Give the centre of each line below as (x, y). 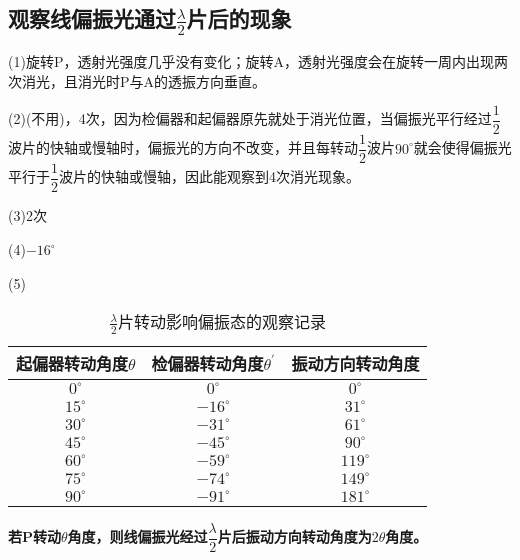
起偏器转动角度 (72, 363)
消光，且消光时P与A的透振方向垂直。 (144, 80)
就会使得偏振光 (462, 147)
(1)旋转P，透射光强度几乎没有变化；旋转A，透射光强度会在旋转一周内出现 (251, 61)
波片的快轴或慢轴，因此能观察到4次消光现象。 (209, 176)
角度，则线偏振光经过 (137, 536)
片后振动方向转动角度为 (294, 536)
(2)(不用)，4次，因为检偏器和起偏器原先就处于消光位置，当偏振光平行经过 (250, 118)
